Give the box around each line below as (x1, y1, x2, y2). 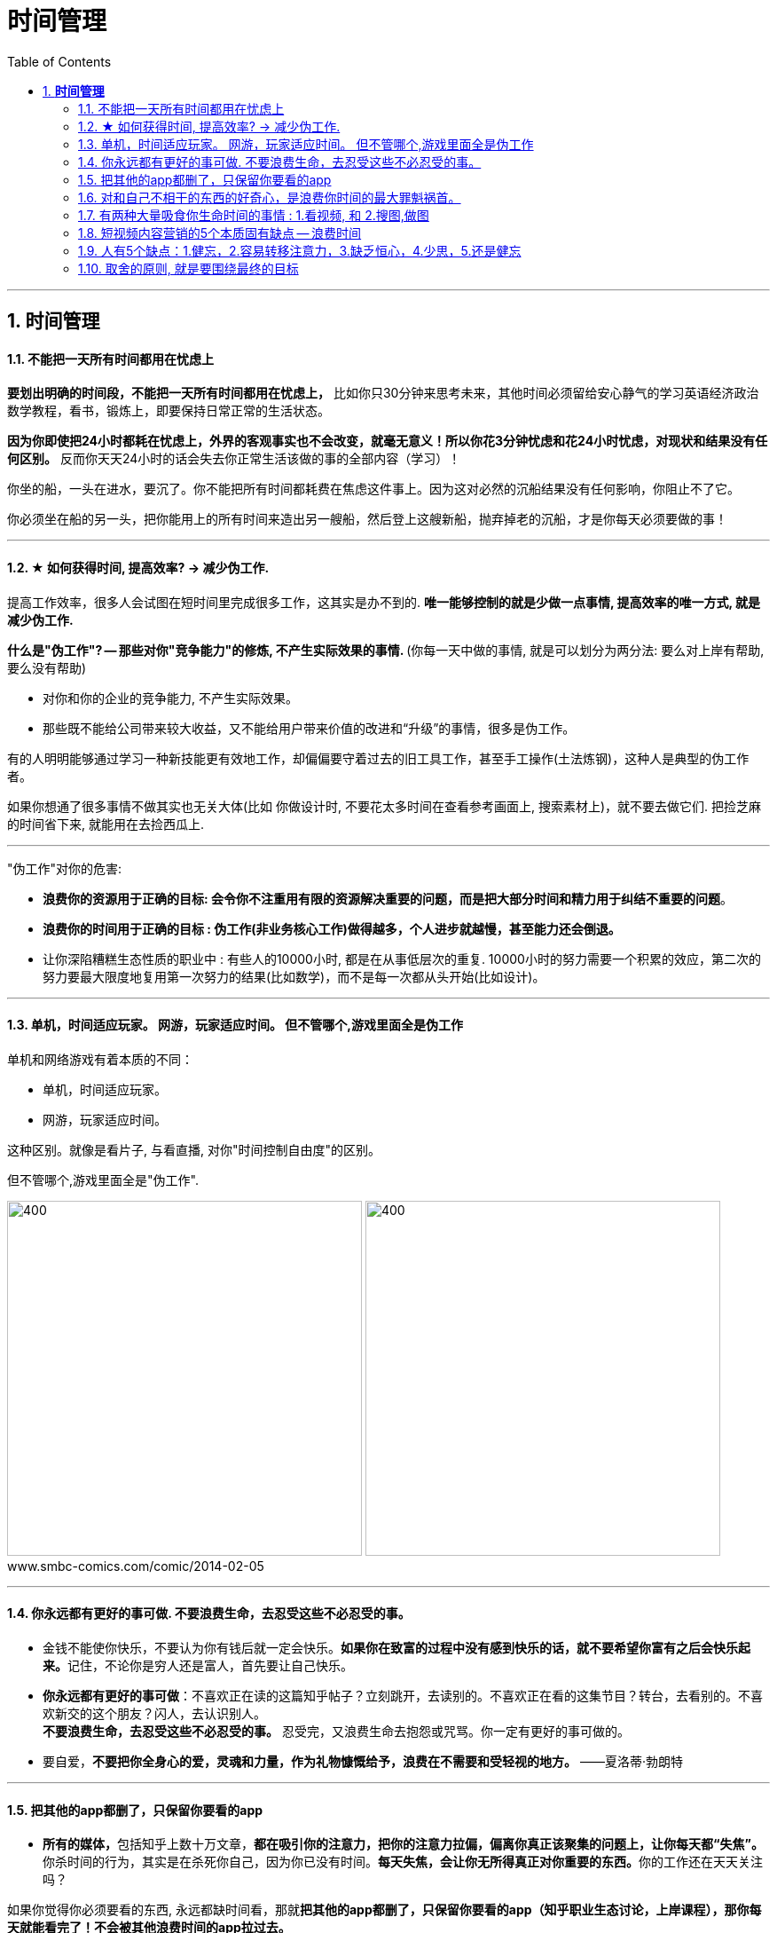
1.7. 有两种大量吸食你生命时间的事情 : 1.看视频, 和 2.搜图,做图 (78, 207, 429, 223)
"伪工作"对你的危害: (7, 860, 122, 876)
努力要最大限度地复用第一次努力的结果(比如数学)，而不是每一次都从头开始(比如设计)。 (43, 968, 545, 984)
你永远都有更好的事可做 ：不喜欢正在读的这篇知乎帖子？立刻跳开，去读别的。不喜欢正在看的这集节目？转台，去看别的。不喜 (43, 1688, 763, 1704)
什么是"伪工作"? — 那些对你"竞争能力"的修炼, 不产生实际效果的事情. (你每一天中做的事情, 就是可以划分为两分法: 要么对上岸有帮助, (7, 642, 765, 658)
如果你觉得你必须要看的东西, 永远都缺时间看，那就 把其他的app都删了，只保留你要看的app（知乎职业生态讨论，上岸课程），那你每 (7, 1902, 762, 1918)
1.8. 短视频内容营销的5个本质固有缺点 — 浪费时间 (78, 225, 362, 241)
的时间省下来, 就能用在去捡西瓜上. (7, 816, 205, 832)
